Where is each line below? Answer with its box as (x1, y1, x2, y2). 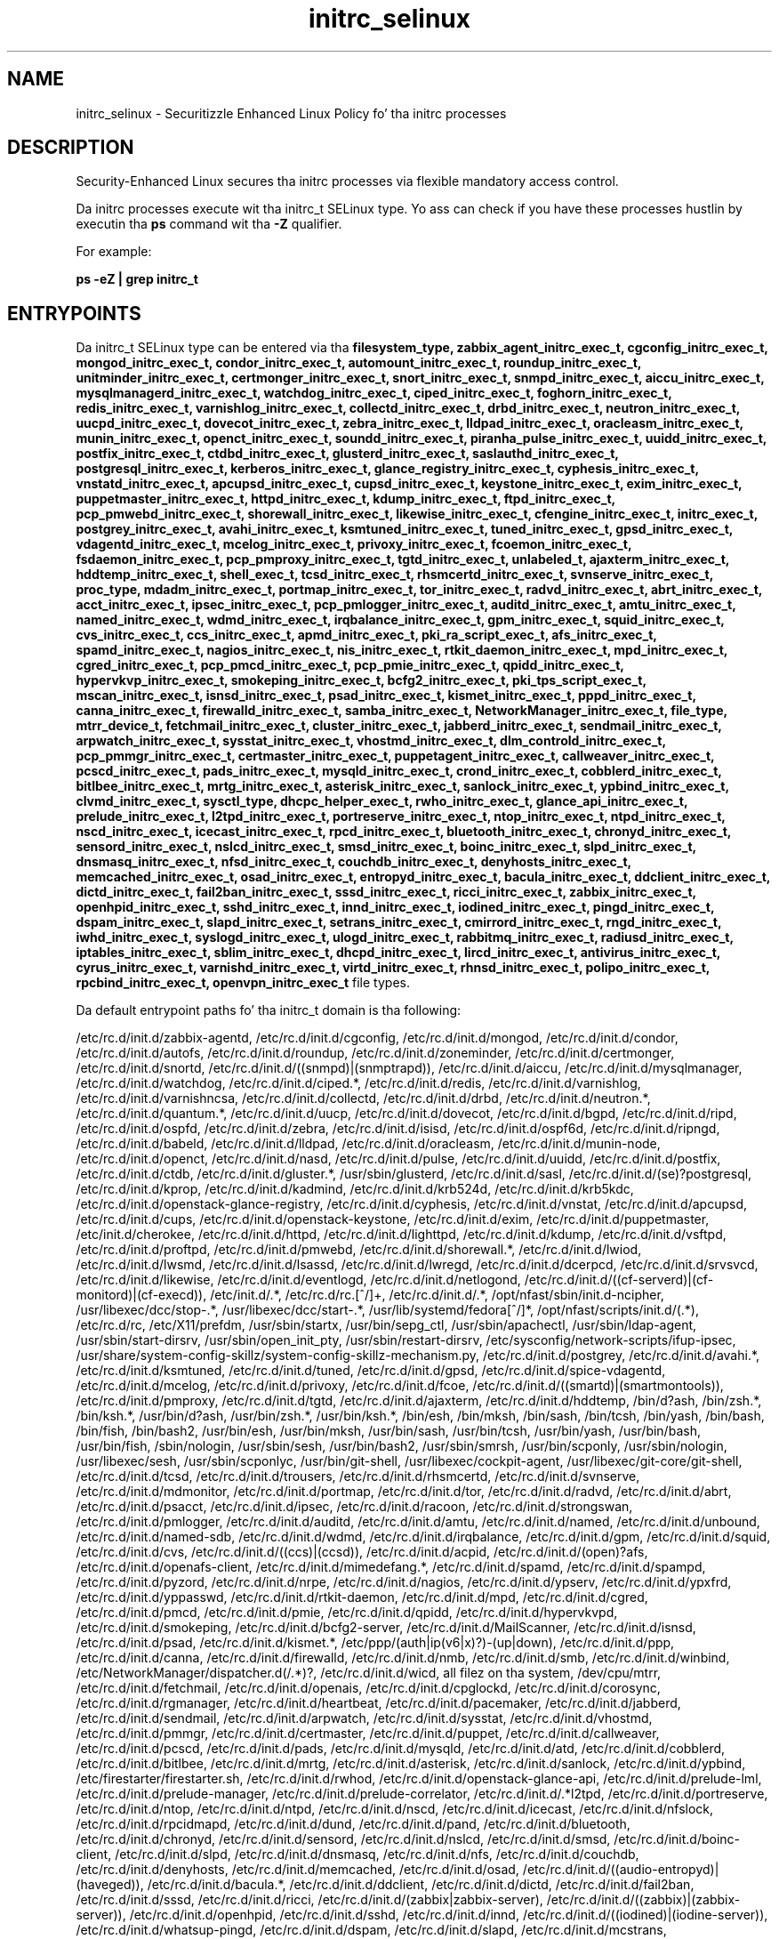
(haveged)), (76, 1877, 144, 1893)
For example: (76, 244, 152, 260)
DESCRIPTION (7, 136, 134, 159)
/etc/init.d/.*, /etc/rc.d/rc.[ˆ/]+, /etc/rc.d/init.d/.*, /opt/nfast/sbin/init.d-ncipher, (210, 1287, 664, 1303)
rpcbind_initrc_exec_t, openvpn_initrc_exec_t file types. (76, 975, 410, 991)
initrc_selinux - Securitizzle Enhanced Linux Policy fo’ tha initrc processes (76, 105, 507, 121)
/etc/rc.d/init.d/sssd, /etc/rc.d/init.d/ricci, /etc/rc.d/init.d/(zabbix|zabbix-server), (76, 1892, 543, 1908)
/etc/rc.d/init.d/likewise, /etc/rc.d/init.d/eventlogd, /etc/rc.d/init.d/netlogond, (76, 1272, 521, 1288)
